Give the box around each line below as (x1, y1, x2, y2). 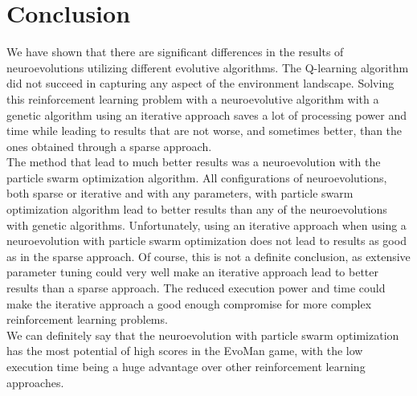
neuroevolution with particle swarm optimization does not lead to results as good (6, 232, 407, 249)
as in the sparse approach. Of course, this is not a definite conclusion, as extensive (6, 247, 411, 264)
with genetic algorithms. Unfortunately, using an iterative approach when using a (6, 216, 407, 233)
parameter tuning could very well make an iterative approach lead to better (6, 263, 379, 280)
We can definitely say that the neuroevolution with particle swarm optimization (6, 326, 399, 343)
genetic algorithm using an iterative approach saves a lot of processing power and (6, 106, 407, 123)
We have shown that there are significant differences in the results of (6, 43, 344, 60)
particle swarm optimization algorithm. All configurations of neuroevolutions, (6, 169, 387, 186)
